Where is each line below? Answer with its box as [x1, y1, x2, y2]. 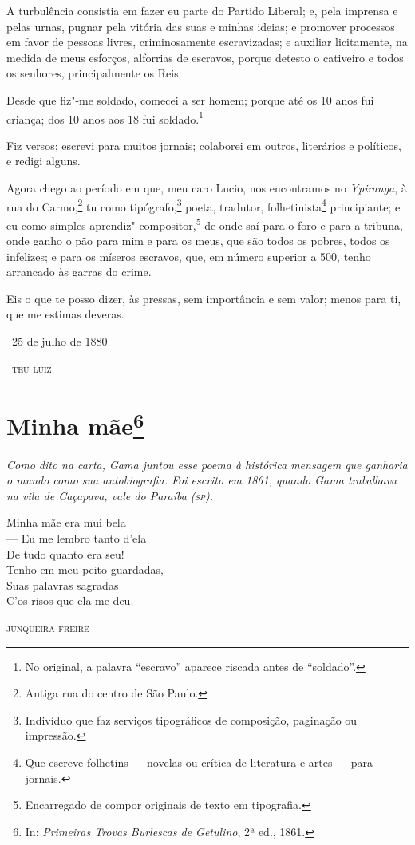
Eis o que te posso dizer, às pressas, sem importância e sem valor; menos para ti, [6, 290, 401, 306]
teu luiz [12, 359, 52, 376]
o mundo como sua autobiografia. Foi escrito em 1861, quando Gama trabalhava [6, 472, 397, 488]
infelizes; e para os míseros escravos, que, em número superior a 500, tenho [6, 247, 371, 264]
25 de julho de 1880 [11, 333, 108, 349]
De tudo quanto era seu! [6, 545, 125, 562]
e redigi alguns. [6, 152, 81, 169]
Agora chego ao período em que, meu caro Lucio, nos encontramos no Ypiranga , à [6, 180, 407, 195]
